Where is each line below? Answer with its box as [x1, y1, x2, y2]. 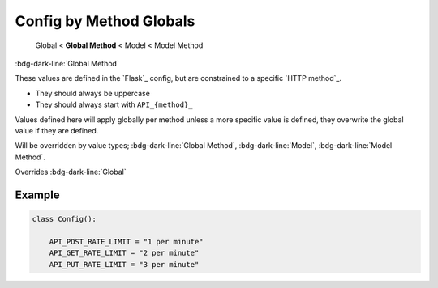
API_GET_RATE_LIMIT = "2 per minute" [49, 248, 200, 258]
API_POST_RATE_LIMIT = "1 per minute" [49, 237, 204, 246]
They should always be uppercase [35, 88, 150, 98]
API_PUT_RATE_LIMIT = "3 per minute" [49, 260, 200, 269]
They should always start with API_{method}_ [35, 100, 193, 109]
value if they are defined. [15, 125, 99, 135]
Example [15, 188, 60, 201]
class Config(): [32, 214, 97, 224]
